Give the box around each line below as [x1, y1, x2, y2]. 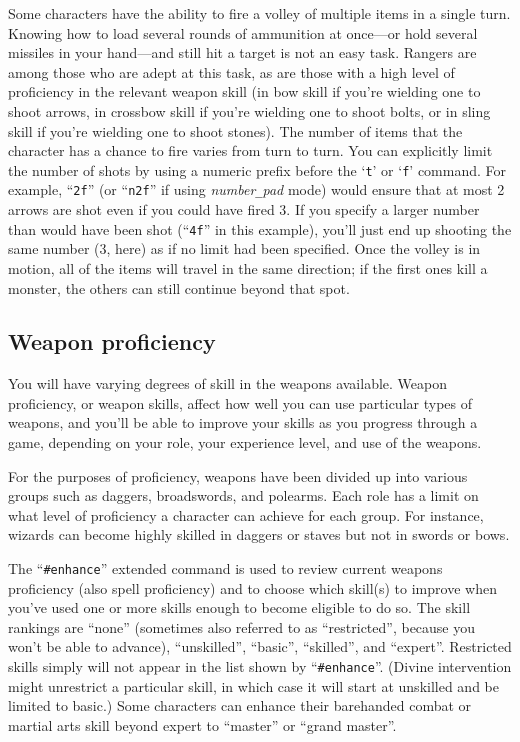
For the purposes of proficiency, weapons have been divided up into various [8, 465, 468, 486]
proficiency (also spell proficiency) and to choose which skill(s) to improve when [8, 577, 497, 598]
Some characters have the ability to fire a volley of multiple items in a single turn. [8, 3, 511, 23]
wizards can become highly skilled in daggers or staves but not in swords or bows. [8, 524, 510, 545]
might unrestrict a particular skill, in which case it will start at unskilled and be [8, 675, 499, 696]
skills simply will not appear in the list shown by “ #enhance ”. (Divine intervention [8, 656, 512, 677]
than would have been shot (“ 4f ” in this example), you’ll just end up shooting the [8, 218, 512, 239]
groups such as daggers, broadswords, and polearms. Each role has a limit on [8, 485, 479, 506]
